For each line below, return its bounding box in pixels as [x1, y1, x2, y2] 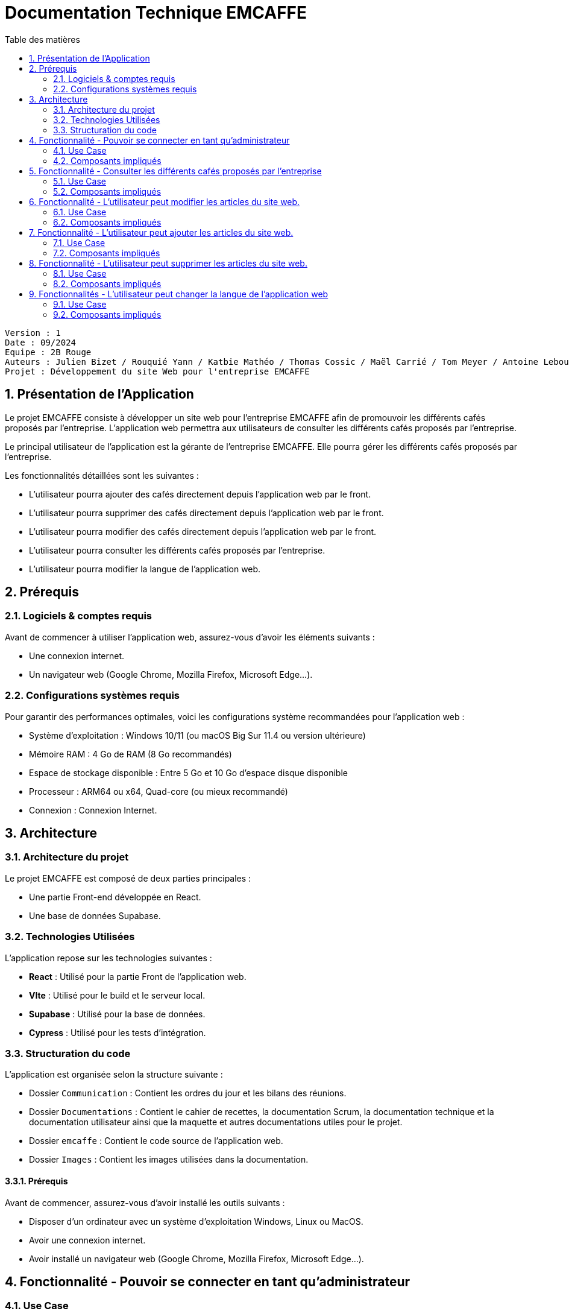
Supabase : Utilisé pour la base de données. [29, 1008, 206, 1019]
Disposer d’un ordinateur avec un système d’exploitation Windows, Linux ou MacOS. [29, 1216, 363, 1227]
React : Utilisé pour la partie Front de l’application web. [29, 971, 247, 982]
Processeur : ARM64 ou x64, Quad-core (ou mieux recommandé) [29, 786, 288, 797]
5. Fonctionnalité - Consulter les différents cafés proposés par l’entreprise [29, 165, 322, 176]
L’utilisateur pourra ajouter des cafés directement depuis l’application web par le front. [29, 488, 371, 499]
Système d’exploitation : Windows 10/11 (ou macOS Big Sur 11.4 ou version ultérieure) [29, 730, 366, 741]
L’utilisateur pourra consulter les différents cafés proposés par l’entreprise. [29, 545, 325, 555]
